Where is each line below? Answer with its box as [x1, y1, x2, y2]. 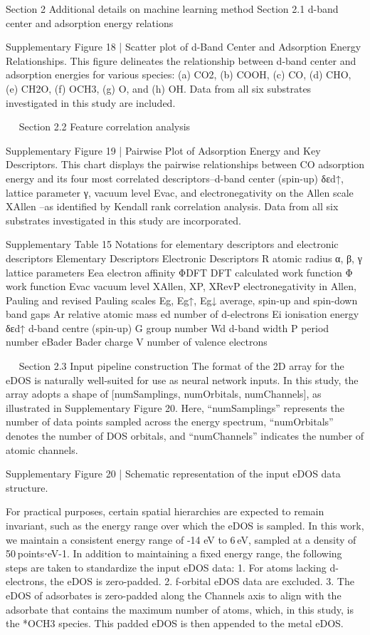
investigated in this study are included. [6, 95, 176, 110]
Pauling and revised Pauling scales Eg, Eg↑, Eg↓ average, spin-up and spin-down [6, 292, 358, 307]
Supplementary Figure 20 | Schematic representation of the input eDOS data [6, 466, 341, 481]
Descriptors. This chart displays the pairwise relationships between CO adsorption [6, 157, 364, 172]
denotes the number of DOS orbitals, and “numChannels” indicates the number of [6, 428, 364, 443]
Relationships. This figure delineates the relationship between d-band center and [6, 53, 356, 68]
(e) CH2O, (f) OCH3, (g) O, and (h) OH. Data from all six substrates [6, 81, 312, 95]
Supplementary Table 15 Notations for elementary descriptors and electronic [6, 237, 339, 252]
